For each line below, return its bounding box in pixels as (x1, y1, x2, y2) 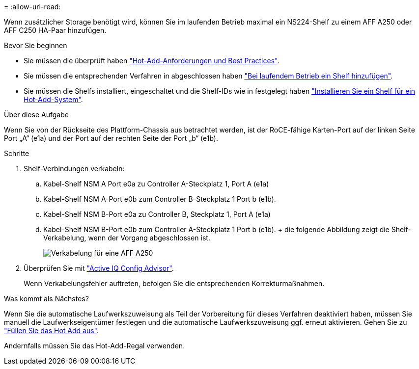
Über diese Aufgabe (4, 110, 69, 119)
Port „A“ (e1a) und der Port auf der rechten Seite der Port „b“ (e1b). (4, 134, 218, 142)
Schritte (4, 149, 29, 158)
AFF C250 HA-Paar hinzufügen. (4, 26, 107, 34)
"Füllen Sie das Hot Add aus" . (4, 326, 99, 335)
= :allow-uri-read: (4, 2, 61, 11)
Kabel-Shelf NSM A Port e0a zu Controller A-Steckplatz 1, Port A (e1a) (43, 180, 269, 188)
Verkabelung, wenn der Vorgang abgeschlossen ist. (43, 234, 210, 242)
